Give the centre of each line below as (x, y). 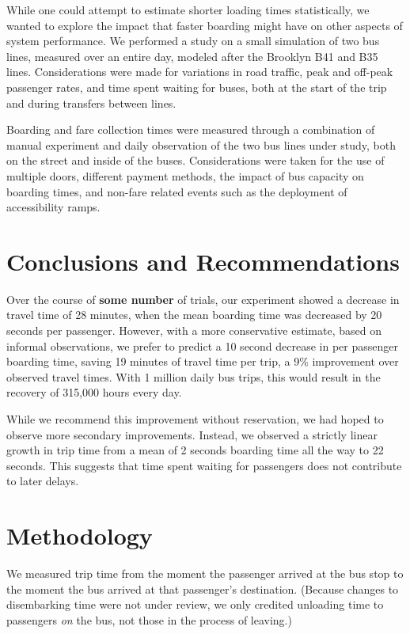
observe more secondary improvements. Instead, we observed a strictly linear (192, 434)
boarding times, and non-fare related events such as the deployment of (177, 191)
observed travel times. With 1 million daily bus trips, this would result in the (194, 376)
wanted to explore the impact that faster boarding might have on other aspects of (205, 25)
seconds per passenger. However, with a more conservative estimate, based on (194, 330)
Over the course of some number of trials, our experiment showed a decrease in (203, 299)
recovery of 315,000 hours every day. (94, 392)
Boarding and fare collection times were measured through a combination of (191, 129)
